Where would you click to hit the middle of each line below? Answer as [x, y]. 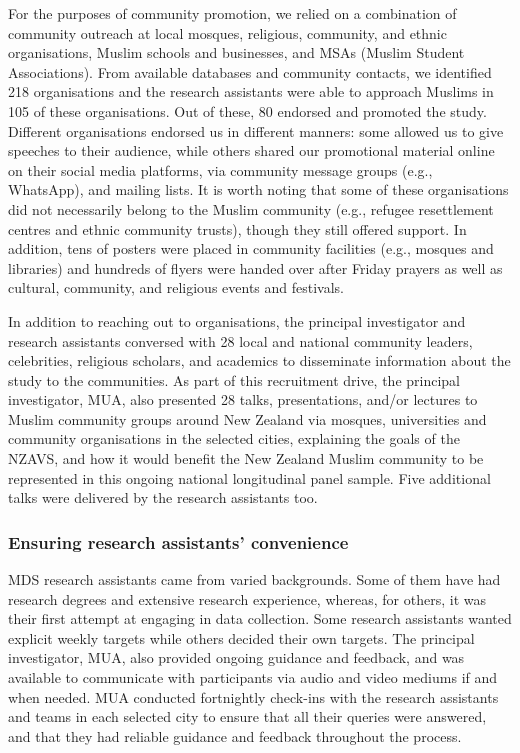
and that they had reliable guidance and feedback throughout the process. [235, 735]
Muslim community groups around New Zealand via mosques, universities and [247, 418]
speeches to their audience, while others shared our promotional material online [251, 150]
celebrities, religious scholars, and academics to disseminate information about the [259, 360]
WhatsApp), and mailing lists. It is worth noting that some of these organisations [258, 189]
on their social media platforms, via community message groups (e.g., [220, 169]
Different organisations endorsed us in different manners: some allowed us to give [256, 130]
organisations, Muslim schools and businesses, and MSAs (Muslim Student [236, 52]
